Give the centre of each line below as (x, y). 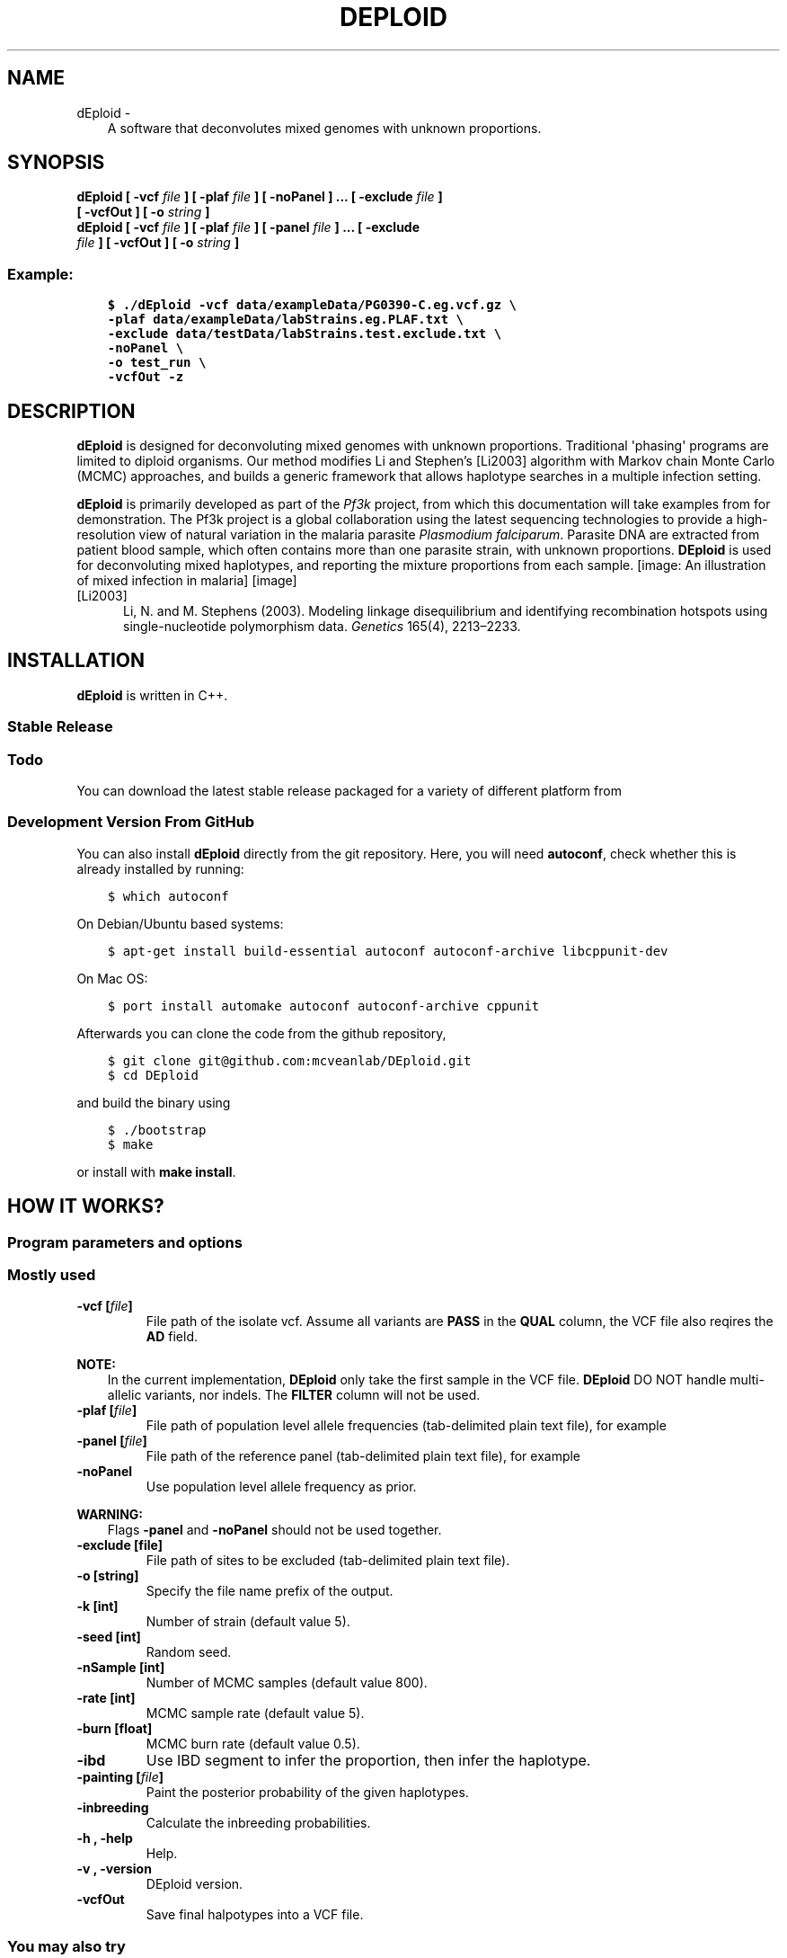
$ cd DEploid (153, 1075)
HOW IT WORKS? (86, 1206)
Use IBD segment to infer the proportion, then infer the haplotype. (368, 1761)
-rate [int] (106, 1698)
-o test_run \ (157, 363)
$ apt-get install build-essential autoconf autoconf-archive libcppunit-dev (388, 951)
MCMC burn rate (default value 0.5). (253, 1744)
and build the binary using (154, 1102)
